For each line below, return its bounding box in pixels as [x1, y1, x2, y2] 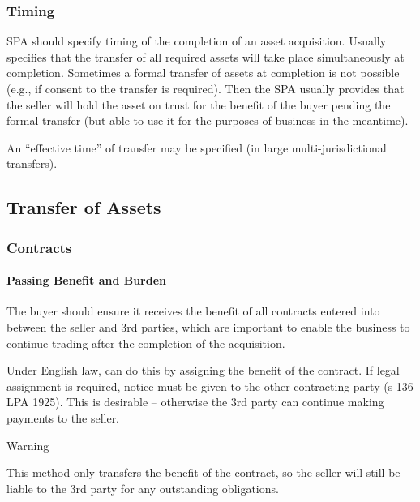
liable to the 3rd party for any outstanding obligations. [6, 479, 279, 496]
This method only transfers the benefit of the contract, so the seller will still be [6, 464, 401, 481]
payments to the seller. [6, 409, 120, 426]
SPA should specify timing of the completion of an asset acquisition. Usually [6, 32, 387, 49]
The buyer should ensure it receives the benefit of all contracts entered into [6, 302, 380, 320]
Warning [6, 436, 49, 453]
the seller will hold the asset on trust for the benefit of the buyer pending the [6, 96, 391, 113]
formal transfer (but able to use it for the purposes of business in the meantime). [6, 112, 409, 129]
